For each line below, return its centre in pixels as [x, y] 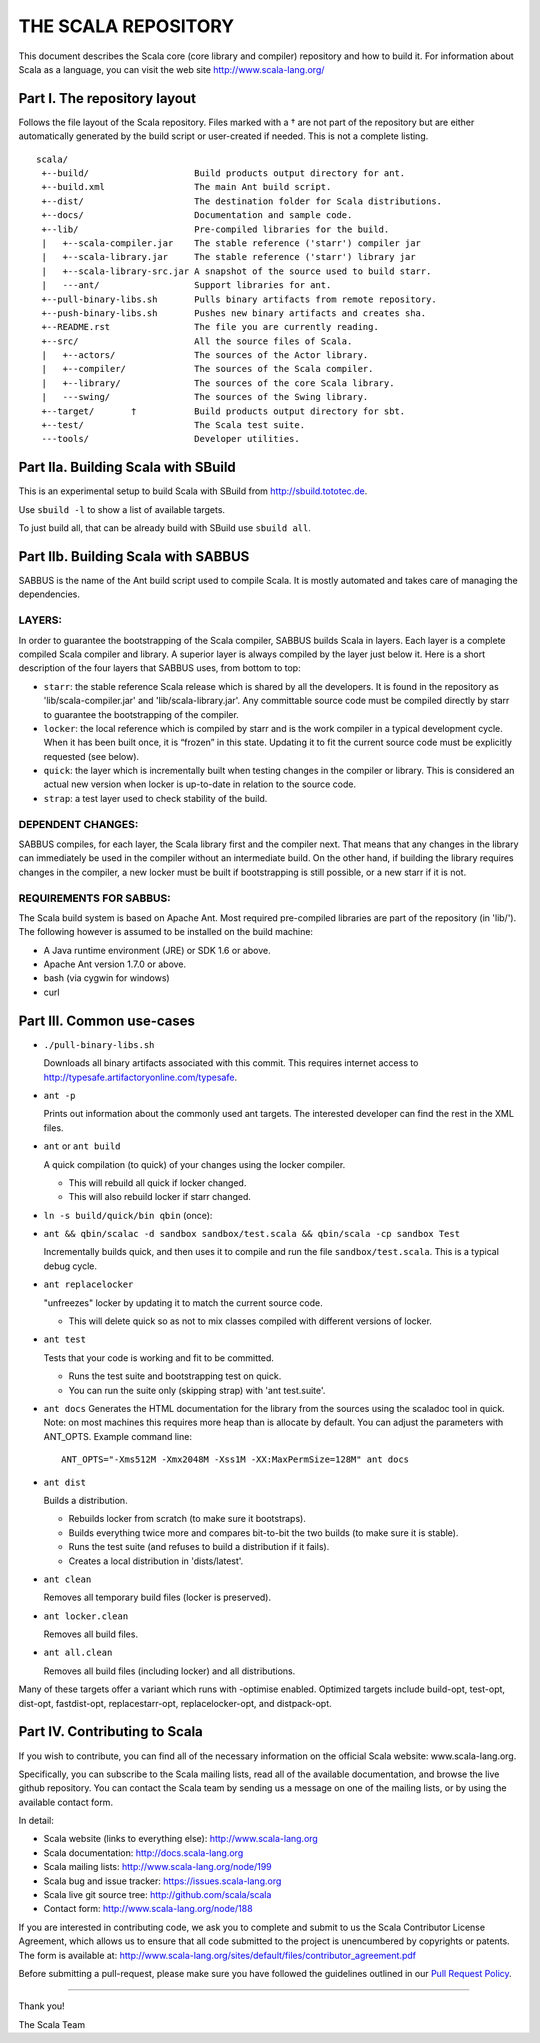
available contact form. [66, 1802]
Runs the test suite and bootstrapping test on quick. [175, 1376]
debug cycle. [70, 1266]
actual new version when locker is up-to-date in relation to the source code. [200, 784]
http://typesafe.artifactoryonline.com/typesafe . [140, 1077]
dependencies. [49, 594]
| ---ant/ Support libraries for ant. [186, 285]
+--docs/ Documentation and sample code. [197, 215]
